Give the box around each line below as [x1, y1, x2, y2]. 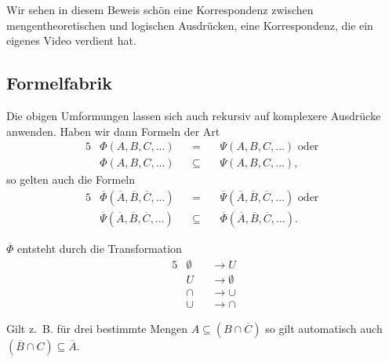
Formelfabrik [6, 71, 113, 95]
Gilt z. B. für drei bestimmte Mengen [6, 320, 188, 336]
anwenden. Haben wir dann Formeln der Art [6, 122, 220, 139]
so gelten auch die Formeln [6, 171, 136, 188]
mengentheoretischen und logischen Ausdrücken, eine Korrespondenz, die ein [6, 16, 373, 33]
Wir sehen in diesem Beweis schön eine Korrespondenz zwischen [6, 2, 314, 17]
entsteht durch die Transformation [17, 240, 182, 256]
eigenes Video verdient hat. [6, 32, 136, 49]
